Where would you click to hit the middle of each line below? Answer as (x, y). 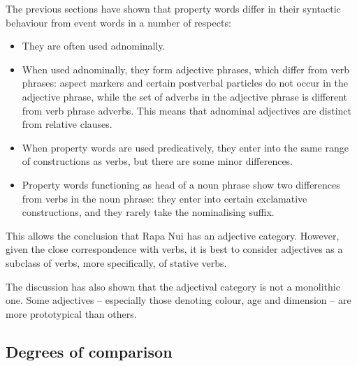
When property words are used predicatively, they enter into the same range (185, 147)
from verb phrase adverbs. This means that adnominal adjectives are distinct (187, 110)
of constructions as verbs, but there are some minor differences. (158, 161)
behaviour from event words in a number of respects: (118, 22)
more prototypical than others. (71, 313)
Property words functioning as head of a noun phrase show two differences (181, 184)
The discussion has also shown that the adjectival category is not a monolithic (173, 286)
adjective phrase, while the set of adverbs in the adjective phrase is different (185, 96)
